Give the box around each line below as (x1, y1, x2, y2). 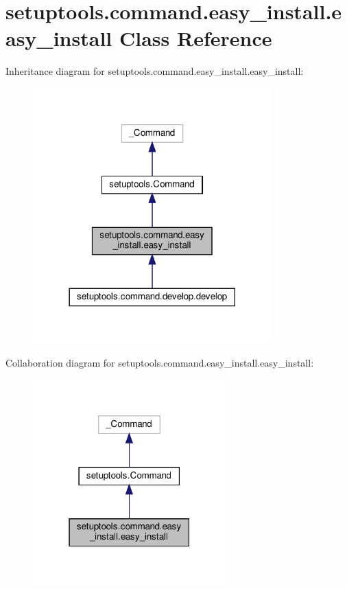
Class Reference (119, 24, 272, 52)
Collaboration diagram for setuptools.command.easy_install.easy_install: (5, 355, 314, 369)
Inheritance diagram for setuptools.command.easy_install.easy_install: (5, 64, 304, 78)
